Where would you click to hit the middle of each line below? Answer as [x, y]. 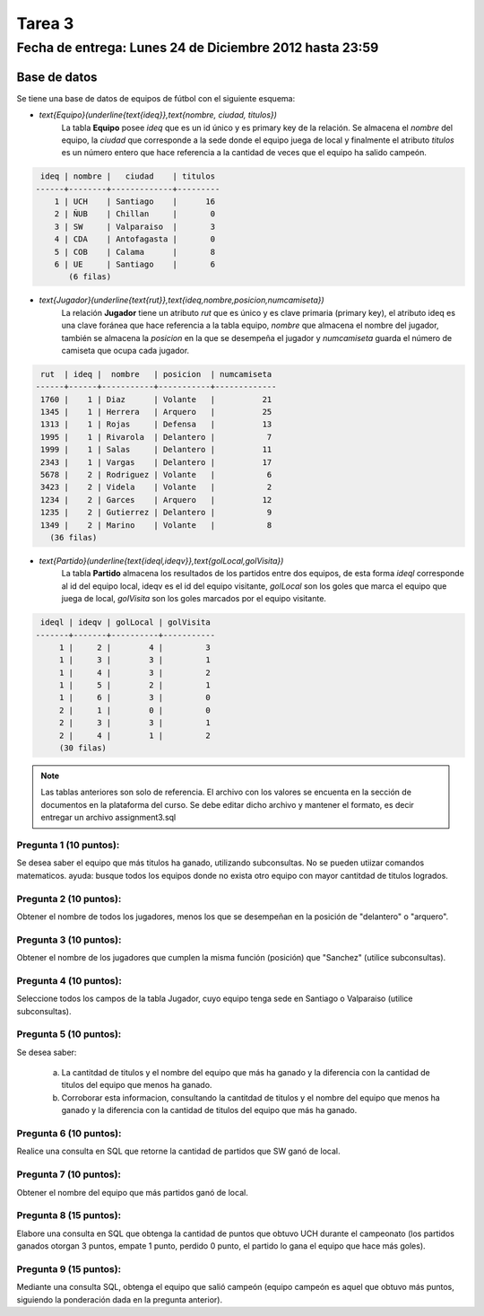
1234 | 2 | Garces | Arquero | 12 [156, 500]
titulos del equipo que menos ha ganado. [137, 1085]
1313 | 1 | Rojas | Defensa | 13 [156, 425]
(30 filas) [83, 748]
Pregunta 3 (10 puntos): [69, 940]
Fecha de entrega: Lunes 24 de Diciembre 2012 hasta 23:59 [198, 48]
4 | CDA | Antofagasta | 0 [134, 239]
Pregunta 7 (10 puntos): [69, 1174]
